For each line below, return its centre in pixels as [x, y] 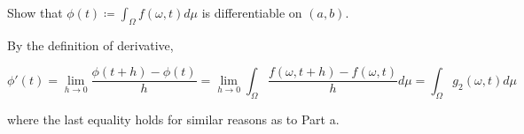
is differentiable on [252, 12]
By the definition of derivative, [90, 45]
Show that [35, 12]
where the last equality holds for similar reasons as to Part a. [173, 119]
